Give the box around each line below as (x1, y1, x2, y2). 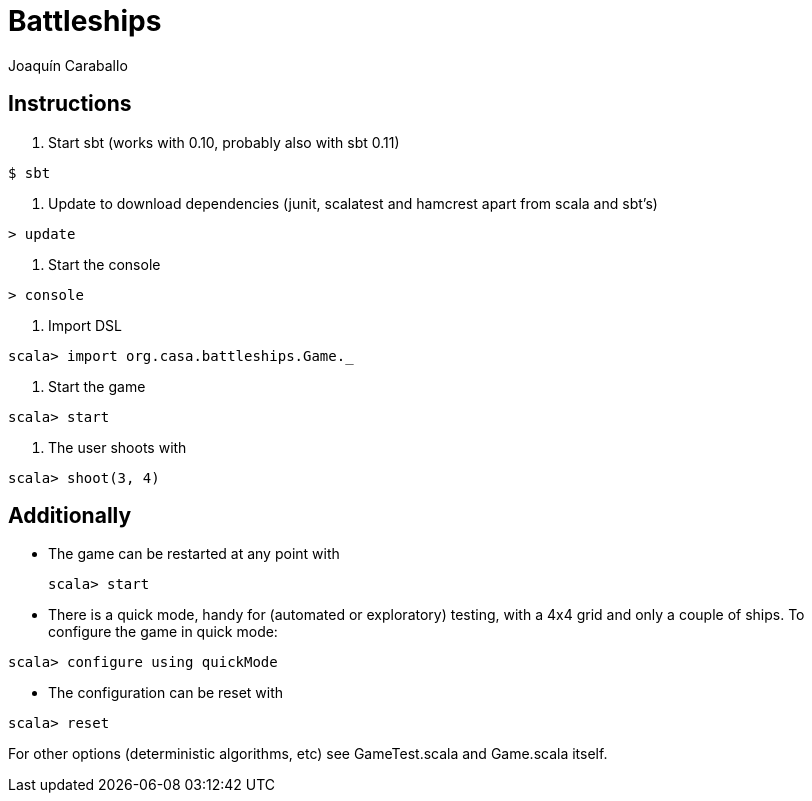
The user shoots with (48, 438, 187, 456)
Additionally (8, 503, 132, 529)
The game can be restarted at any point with (48, 545, 340, 563)
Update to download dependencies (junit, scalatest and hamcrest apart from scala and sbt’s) (48, 194, 658, 212)
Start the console (48, 255, 161, 273)
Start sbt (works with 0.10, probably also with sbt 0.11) (48, 133, 400, 151)
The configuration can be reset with (48, 684, 284, 702)
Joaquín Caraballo (8, 56, 128, 74)
